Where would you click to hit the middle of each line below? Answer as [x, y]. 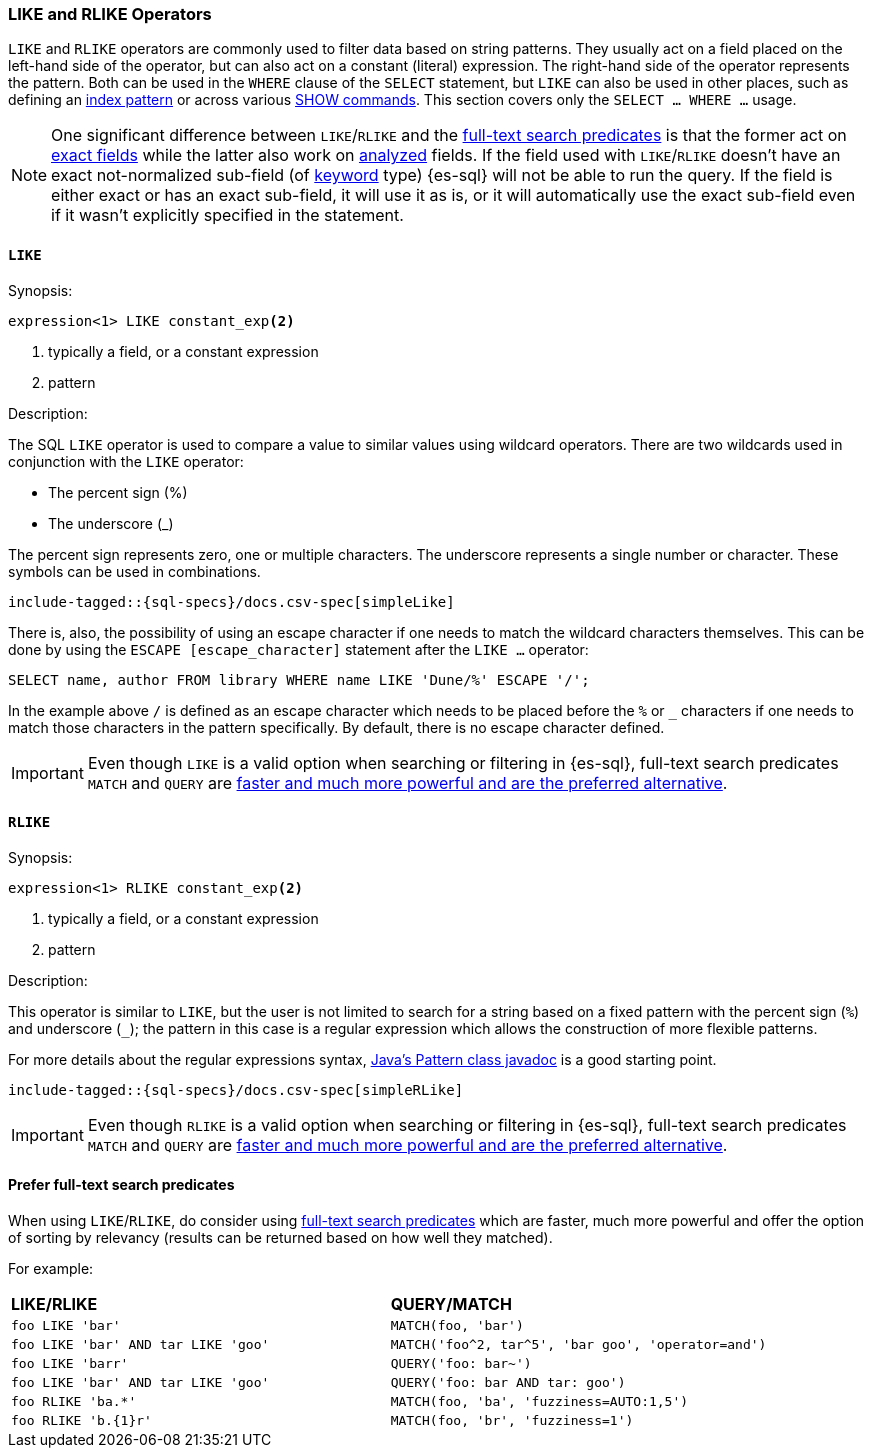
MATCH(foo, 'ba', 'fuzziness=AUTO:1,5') [539, 1402]
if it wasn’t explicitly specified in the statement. [227, 215]
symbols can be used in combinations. [134, 571]
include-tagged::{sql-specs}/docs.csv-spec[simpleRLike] [236, 1089]
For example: [51, 1269]
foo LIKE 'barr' [70, 1364]
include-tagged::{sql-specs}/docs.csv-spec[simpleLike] [231, 601]
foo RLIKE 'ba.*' [74, 1402]
